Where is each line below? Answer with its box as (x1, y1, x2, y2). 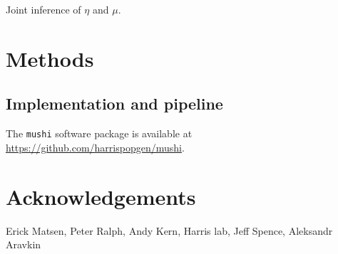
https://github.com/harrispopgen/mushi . (6, 139, 185, 154)
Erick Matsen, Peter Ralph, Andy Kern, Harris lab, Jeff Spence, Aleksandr (6, 223, 333, 238)
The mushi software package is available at (6, 126, 193, 141)
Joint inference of (6, 2, 81, 16)
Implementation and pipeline (6, 92, 223, 115)
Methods (6, 43, 94, 73)
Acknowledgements (6, 181, 196, 211)
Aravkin (6, 237, 41, 252)
